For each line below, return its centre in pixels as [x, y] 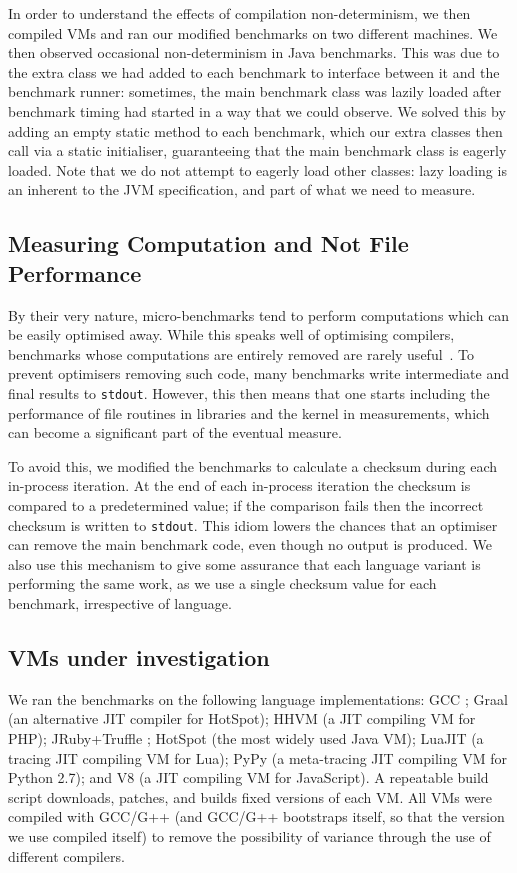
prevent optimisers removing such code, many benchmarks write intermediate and [259, 373]
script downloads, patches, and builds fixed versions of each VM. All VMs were [250, 796]
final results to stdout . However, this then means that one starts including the [249, 392]
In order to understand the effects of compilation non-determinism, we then [239, 13]
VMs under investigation [139, 656]
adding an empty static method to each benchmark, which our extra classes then [255, 130]
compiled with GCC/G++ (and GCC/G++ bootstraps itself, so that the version [256, 816]
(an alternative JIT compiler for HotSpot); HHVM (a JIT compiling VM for [242, 718]
